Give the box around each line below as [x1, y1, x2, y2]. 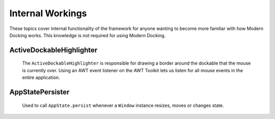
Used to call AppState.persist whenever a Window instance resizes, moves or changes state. [22, 102, 224, 108]
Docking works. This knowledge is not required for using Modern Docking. [9, 32, 166, 38]
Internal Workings [9, 8, 87, 19]
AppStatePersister [9, 87, 70, 96]
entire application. [22, 74, 60, 81]
